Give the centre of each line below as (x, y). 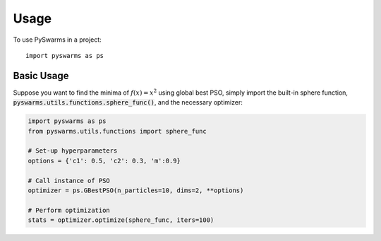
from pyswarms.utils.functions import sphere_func (117, 131)
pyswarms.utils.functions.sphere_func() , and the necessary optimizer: (128, 102)
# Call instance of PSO (69, 181)
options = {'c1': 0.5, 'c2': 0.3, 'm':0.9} (104, 160)
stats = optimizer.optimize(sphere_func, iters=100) (121, 220)
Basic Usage (41, 75)
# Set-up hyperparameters (73, 151)
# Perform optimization (69, 210)
